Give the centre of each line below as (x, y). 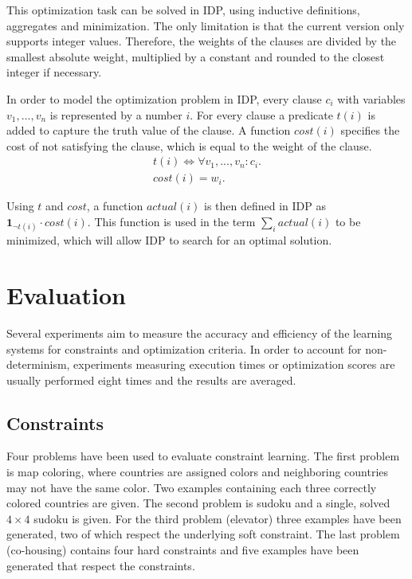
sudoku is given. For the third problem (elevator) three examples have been (218, 518)
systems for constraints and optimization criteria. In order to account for (184, 348)
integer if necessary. (54, 72)
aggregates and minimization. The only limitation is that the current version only (206, 25)
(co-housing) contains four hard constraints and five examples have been (183, 550)
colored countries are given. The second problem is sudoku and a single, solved (198, 503)
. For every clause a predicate (261, 114)
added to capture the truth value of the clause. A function (149, 130)
